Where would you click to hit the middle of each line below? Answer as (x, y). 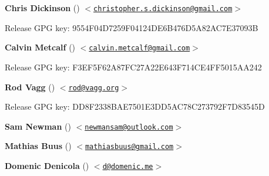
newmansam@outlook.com (129, 127)
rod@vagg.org (94, 88)
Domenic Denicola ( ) (47, 166)
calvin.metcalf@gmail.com (139, 48)
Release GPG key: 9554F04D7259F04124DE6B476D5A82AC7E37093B (132, 27)
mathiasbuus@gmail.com (129, 147)
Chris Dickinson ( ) (42, 8)
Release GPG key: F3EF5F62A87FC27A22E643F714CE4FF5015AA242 (133, 67)
